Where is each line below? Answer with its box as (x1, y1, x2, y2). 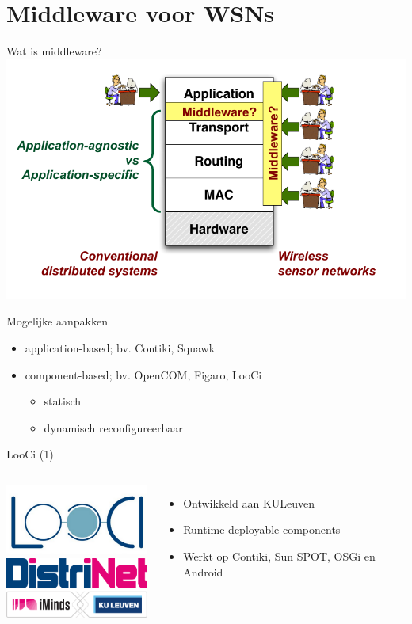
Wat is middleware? (6, 43, 102, 59)
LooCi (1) (6, 446, 54, 462)
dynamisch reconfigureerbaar (44, 419, 183, 436)
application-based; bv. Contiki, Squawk (25, 339, 216, 356)
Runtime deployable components (183, 521, 341, 538)
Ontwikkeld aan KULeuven (183, 494, 315, 511)
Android (183, 563, 223, 580)
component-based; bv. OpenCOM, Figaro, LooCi (25, 366, 262, 382)
